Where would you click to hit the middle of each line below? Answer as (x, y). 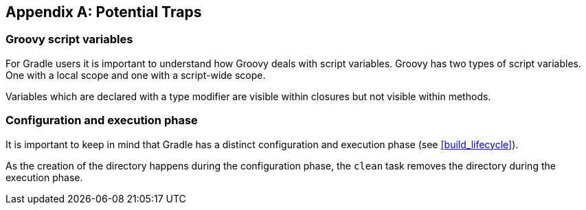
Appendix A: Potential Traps (104, 12)
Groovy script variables (69, 39)
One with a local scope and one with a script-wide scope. (136, 75)
